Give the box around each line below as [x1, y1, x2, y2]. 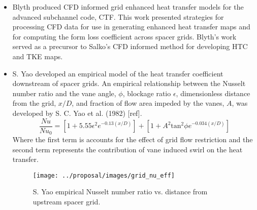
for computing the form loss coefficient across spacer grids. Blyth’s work [12, 31, 237, 41]
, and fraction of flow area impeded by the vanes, [72, 98, 224, 108]
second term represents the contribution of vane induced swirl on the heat [12, 144, 243, 154]
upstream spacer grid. [33, 196, 101, 207]
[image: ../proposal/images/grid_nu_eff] [33, 172, 175, 179]
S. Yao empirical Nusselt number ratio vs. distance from [33, 186, 208, 197]
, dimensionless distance [176, 88, 250, 98]
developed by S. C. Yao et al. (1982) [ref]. [12, 107, 142, 118]
